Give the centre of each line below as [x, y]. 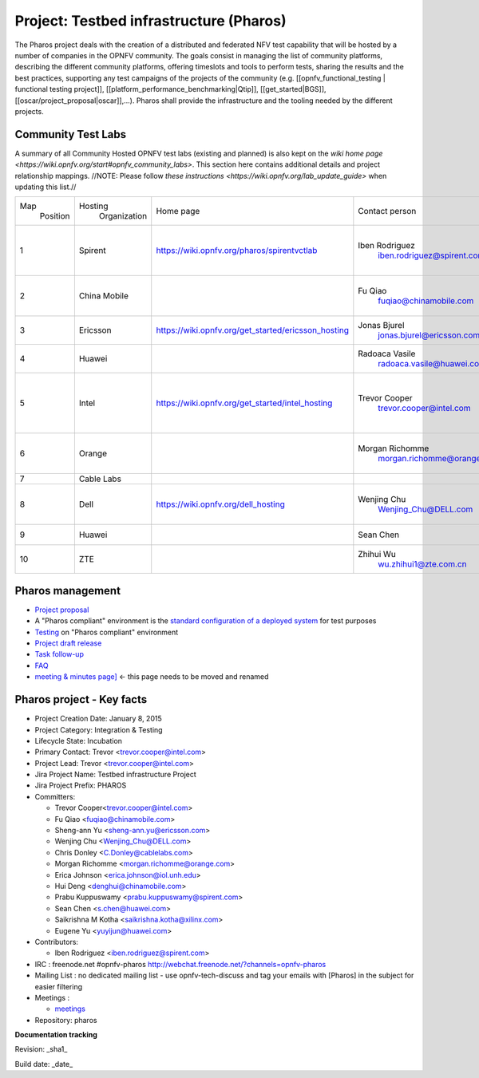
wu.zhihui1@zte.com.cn [422, 564]
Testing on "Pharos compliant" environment [107, 632]
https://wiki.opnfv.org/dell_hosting [220, 504]
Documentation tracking [56, 1035]
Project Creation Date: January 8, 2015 [99, 719]
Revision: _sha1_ [41, 1049]
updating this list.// [46, 187]
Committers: [55, 796]
